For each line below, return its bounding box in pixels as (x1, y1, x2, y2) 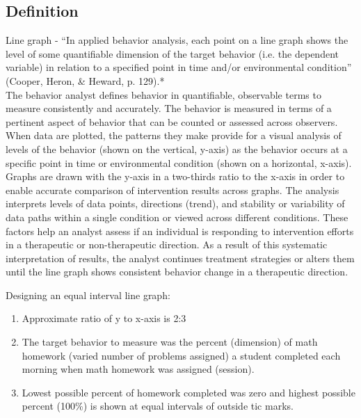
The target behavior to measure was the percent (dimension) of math (22, 335, 318, 349)
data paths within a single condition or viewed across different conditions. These (6, 209, 348, 224)
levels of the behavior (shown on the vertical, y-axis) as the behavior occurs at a (6, 141, 348, 156)
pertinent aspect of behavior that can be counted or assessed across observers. (6, 114, 338, 129)
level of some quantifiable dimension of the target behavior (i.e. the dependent (6, 46, 339, 61)
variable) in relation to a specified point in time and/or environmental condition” (6, 60, 352, 74)
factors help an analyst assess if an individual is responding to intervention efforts (6, 223, 354, 238)
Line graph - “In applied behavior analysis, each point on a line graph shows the (6, 33, 348, 47)
